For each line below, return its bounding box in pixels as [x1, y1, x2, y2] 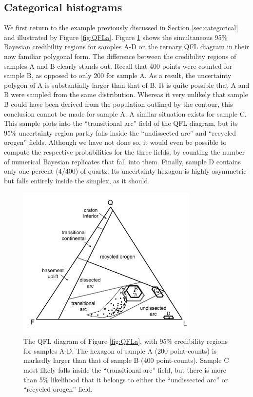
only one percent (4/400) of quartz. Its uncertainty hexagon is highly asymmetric [4, 166, 247, 176]
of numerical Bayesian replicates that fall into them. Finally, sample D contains [4, 156, 241, 166]
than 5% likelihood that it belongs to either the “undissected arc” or [23, 374, 228, 384]
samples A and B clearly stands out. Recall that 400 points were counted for [4, 60, 233, 71]
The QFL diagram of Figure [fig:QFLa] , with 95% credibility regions [23, 336, 228, 346]
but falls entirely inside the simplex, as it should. [4, 175, 150, 185]
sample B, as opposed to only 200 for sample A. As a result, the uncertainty [4, 70, 232, 80]
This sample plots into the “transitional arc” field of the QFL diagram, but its [4, 118, 238, 128]
